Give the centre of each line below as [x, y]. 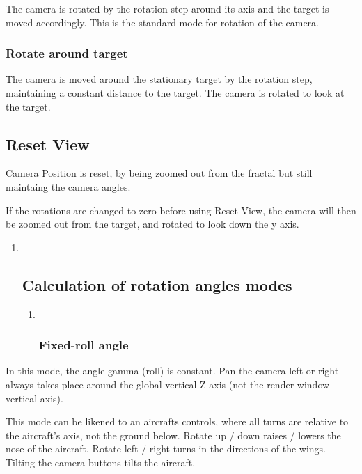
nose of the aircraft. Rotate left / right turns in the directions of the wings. [166, 449]
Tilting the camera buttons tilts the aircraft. [101, 462]
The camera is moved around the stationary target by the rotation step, [159, 79]
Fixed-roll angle [84, 345]
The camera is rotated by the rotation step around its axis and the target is [167, 8]
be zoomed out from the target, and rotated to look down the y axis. [152, 224]
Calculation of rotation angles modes [157, 284]
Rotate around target [67, 53]
